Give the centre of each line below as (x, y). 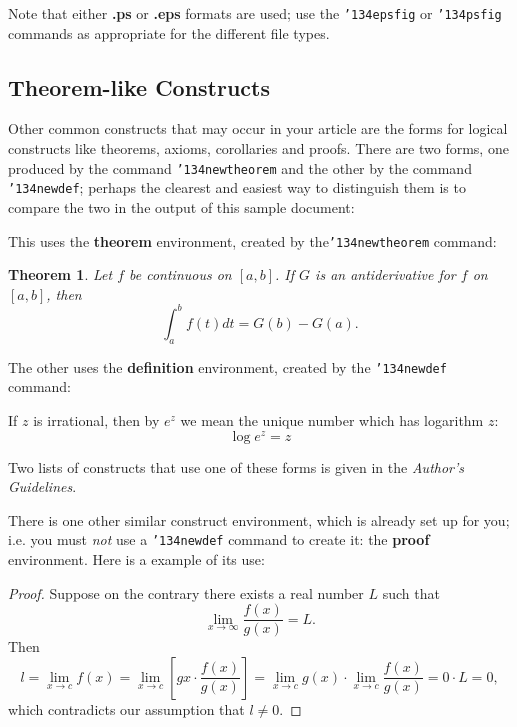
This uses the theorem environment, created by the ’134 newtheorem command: (252, 240)
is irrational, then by (96, 419)
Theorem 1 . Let (60, 274)
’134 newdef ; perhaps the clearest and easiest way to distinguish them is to (237, 187)
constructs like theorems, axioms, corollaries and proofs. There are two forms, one (258, 148)
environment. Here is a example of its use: (136, 559)
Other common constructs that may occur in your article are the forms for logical (258, 128)
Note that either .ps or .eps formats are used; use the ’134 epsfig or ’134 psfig (255, 13)
